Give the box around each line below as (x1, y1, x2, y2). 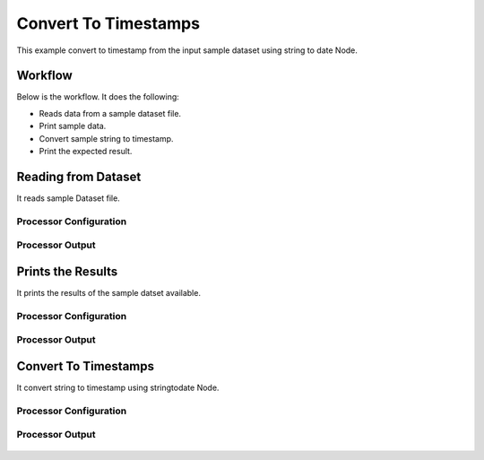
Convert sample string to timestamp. (39, 133, 174, 143)
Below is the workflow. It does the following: (16, 91, 179, 102)
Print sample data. (39, 121, 107, 132)
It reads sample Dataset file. (16, 193, 120, 204)
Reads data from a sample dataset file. (39, 108, 182, 118)
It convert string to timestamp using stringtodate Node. (16, 382, 220, 393)
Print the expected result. (39, 146, 133, 157)
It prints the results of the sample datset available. (16, 287, 202, 298)
